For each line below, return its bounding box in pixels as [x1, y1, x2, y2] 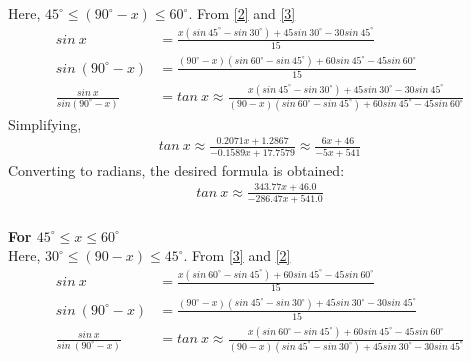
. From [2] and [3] [188, 3, 296, 23]
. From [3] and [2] [183, 245, 291, 266]
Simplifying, [8, 113, 82, 134]
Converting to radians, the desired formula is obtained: [8, 159, 345, 180]
